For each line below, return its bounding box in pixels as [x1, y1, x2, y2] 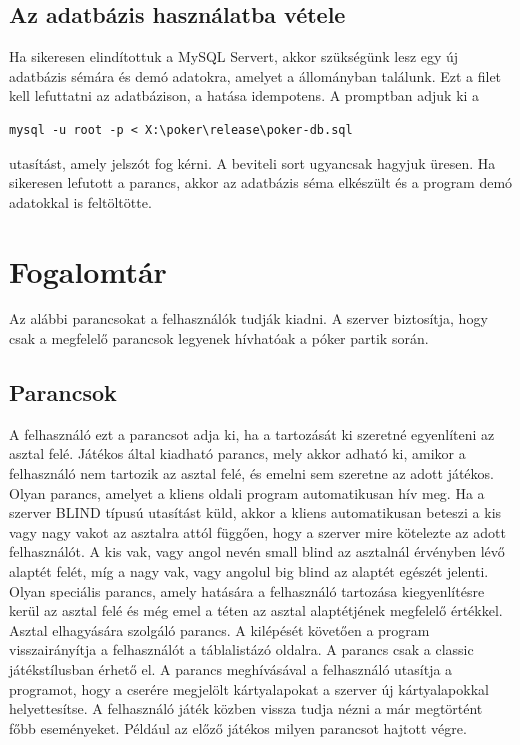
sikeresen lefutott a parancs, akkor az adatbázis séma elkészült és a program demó [9, 172, 513, 193]
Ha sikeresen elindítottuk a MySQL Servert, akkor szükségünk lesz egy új [9, 46, 459, 67]
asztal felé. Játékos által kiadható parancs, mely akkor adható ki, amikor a [9, 443, 466, 464]
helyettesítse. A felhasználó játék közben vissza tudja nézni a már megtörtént [9, 698, 483, 719]
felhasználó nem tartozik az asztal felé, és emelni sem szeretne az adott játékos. [9, 463, 494, 484]
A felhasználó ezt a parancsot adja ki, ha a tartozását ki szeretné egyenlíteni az [9, 423, 495, 444]
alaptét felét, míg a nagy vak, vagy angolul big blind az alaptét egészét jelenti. [9, 561, 489, 582]
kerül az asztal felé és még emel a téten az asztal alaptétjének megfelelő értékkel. [9, 600, 503, 621]
